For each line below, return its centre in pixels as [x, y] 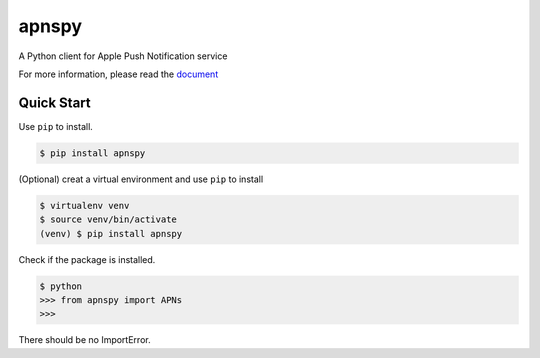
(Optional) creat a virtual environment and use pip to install [141, 179]
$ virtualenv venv [84, 205]
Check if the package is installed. [87, 259]
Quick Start [54, 102]
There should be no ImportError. [84, 340]
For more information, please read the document [118, 74]
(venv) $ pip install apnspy [111, 233]
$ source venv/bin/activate [108, 219]
